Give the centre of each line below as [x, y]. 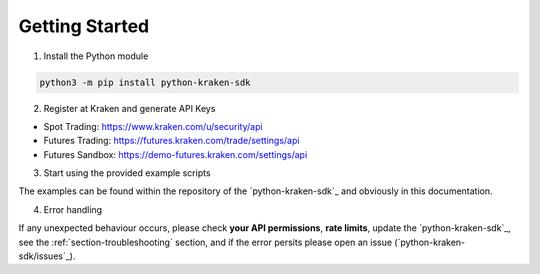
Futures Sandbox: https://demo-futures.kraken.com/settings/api [175, 154]
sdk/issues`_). [47, 256]
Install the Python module [96, 56]
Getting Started [84, 26]
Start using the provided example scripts [127, 173]
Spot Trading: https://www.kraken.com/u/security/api [153, 126]
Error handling [73, 209]
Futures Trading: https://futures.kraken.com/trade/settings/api [171, 141]
